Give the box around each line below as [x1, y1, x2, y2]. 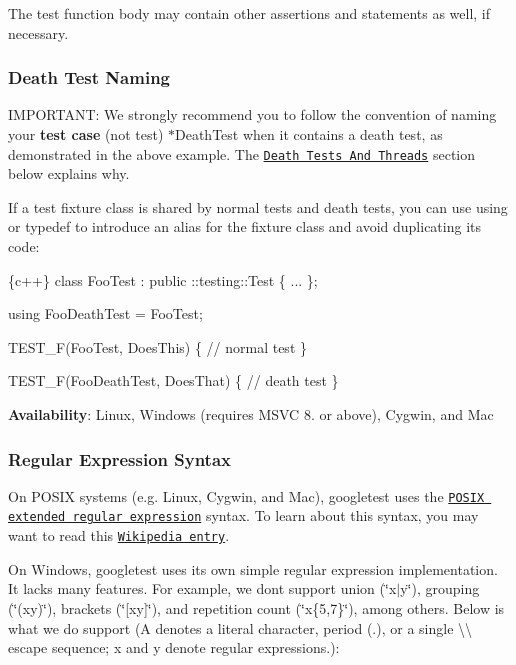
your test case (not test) [8, 124, 164, 144]
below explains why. [8, 163, 130, 184]
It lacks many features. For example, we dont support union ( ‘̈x [8, 578, 397, 599]
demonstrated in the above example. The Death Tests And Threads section [8, 143, 475, 164]
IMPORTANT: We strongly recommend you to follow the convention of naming [8, 104, 497, 125]
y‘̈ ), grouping [400, 578, 480, 599]
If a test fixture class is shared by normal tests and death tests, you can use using [8, 196, 508, 217]
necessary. [8, 22, 69, 43]
